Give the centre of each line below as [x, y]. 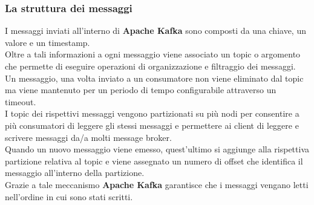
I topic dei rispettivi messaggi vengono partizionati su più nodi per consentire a [152, 113]
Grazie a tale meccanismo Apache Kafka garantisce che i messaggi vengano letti [157, 184]
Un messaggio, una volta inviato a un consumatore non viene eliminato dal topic [154, 78]
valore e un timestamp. [47, 42]
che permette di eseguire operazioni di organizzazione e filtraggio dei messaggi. [150, 66]
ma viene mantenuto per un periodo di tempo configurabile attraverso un [141, 90]
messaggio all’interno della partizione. [75, 173]
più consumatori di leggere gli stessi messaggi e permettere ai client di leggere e [152, 125]
